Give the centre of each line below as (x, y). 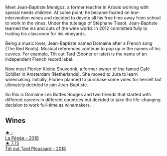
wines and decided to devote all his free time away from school (96, 18)
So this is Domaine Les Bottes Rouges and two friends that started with (78, 94)
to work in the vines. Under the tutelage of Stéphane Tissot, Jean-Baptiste (82, 23)
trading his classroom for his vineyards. (46, 34)
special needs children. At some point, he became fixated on (67, 12)
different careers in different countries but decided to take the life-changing (83, 100)
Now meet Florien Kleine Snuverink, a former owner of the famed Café (78, 69)
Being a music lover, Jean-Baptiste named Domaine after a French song (79, 43)
